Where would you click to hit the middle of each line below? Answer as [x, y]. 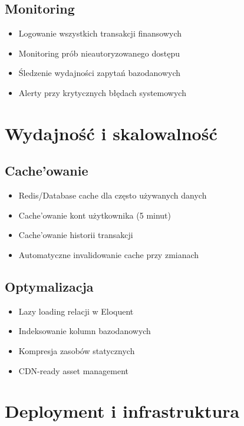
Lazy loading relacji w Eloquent [76, 311]
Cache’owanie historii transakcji [76, 235]
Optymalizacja [49, 286]
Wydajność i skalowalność [111, 133]
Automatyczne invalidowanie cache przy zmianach [109, 254]
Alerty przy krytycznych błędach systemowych [102, 92]
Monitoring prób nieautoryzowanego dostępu [99, 53]
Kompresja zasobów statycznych [77, 350]
